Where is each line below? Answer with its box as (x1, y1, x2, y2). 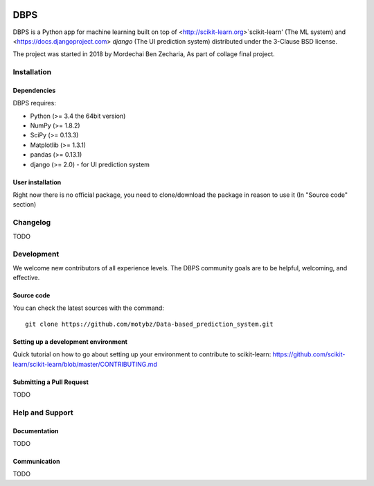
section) (12, 200, 37, 209)
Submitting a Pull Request (12, 378, 89, 386)
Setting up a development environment (12, 337, 128, 346)
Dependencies (12, 86, 56, 94)
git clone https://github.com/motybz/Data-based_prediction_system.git (25, 320, 274, 328)
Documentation (12, 426, 59, 435)
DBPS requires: (12, 99, 57, 107)
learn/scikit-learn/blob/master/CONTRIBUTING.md (12, 360, 157, 368)
